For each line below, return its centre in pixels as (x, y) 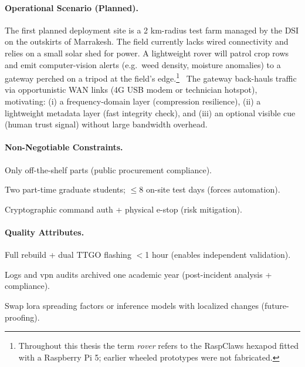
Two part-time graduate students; (65, 189)
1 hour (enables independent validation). (218, 255)
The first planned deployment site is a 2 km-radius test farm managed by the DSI (152, 30)
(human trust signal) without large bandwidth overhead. (106, 124)
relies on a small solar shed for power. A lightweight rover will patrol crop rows (147, 53)
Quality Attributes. (45, 232)
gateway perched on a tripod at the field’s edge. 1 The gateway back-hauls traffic (151, 77)
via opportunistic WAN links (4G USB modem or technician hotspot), (131, 90)
